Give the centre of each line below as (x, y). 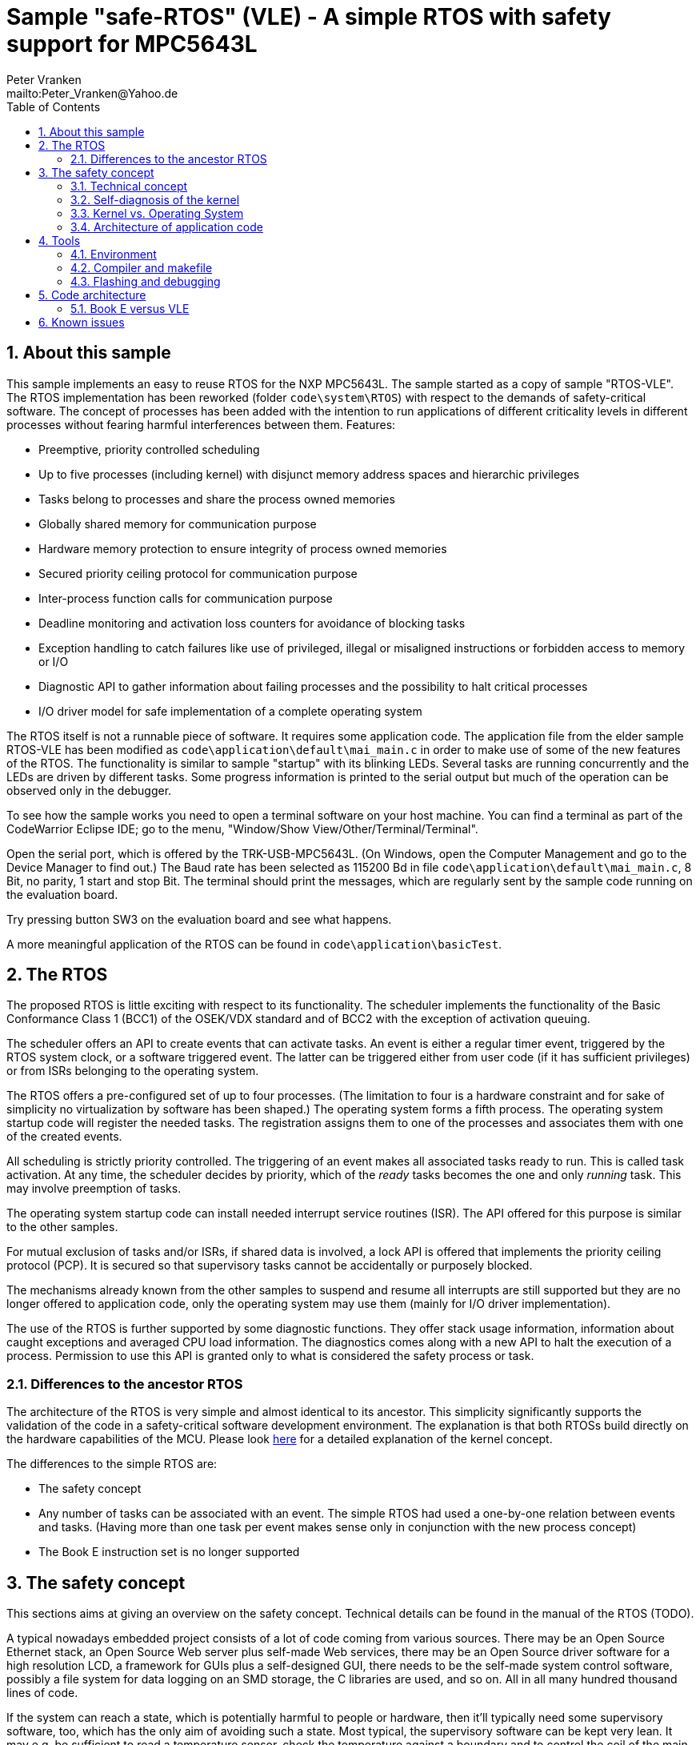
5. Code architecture (92, 295)
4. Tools (60, 240)
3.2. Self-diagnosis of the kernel (155, 199)
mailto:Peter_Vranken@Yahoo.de (92, 93)
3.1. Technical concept (129, 186)
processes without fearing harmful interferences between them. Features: (201, 424)
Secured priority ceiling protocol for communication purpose (198, 573)
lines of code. (42, 1693)
